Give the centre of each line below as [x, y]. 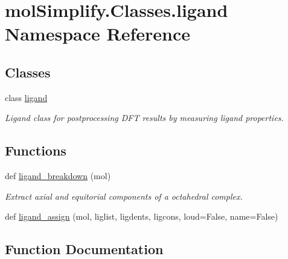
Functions [36, 150]
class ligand [26, 97]
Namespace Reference [98, 34]
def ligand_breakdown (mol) [58, 176]
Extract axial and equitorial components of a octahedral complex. [124, 196]
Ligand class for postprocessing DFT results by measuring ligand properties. [144, 118]
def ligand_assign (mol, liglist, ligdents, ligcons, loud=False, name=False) [142, 216]
